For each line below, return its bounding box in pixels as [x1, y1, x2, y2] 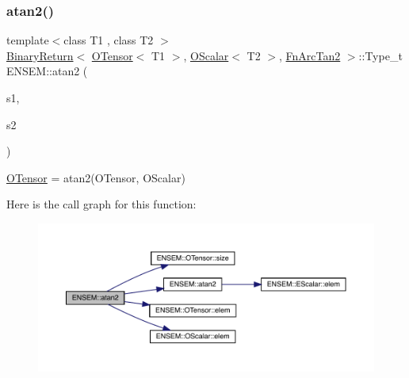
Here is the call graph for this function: [6, 196, 197, 212]
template [6, 32, 49, 48]
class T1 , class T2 [63, 32, 154, 48]
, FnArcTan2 [279, 47, 341, 63]
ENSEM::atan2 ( [6, 63, 88, 79]
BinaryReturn [6, 47, 74, 63]
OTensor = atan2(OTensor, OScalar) [6, 169, 185, 185]
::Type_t [358, 47, 403, 63]
